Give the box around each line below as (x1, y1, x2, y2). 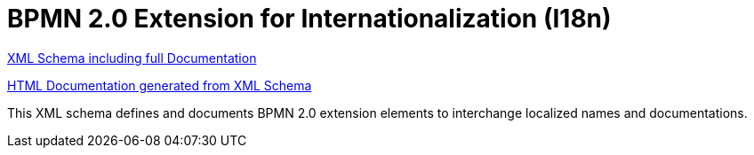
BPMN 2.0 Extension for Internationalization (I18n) (7, 4, 612, 34)
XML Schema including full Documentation (7, 50, 257, 66)
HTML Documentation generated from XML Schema (7, 77, 312, 93)
